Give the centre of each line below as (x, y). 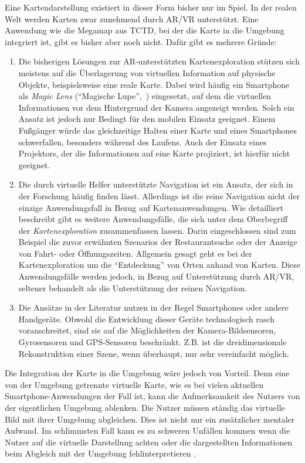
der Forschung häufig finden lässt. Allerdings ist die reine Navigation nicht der (159, 195)
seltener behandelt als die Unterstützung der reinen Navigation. (133, 287)
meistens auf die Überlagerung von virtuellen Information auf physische (147, 72)
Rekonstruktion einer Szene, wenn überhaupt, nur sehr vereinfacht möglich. (154, 353)
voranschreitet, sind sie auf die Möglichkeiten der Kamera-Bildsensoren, (147, 330)
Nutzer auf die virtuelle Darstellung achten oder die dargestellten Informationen (149, 442)
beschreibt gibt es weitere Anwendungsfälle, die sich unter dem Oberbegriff (153, 219)
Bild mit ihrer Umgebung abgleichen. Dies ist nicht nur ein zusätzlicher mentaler (150, 419)
